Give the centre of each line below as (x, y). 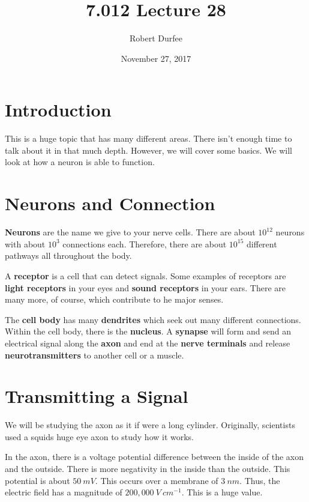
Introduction (58, 110)
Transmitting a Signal (97, 396)
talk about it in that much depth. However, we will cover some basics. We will (148, 150)
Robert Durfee (156, 38)
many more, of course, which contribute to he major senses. (114, 299)
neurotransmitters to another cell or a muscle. (94, 355)
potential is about (37, 480)
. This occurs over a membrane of (157, 480)
